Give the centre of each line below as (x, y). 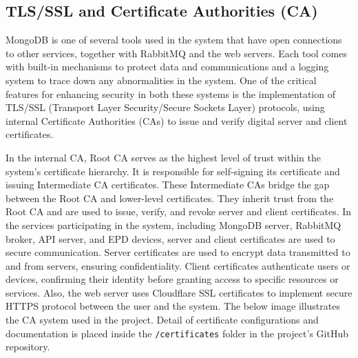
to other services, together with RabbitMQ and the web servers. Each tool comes (176, 53)
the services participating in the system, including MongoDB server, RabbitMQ (173, 225)
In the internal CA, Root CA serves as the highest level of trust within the (163, 157)
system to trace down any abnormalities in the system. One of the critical (161, 80)
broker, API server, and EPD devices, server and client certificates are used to (170, 238)
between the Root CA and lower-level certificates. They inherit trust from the (170, 198)
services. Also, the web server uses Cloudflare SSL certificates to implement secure (179, 292)
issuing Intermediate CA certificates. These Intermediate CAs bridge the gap (168, 185)
